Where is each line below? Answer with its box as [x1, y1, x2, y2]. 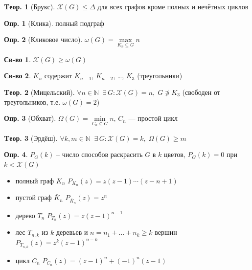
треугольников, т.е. [4, 96, 61, 107]
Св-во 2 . [4, 70, 31, 81]
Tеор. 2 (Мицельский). [4, 87, 75, 97]
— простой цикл [128, 113, 178, 123]
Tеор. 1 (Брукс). [4, 1, 55, 11]
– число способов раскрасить [56, 149, 143, 159]
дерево [15, 210, 35, 220]
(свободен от [182, 87, 220, 97]
